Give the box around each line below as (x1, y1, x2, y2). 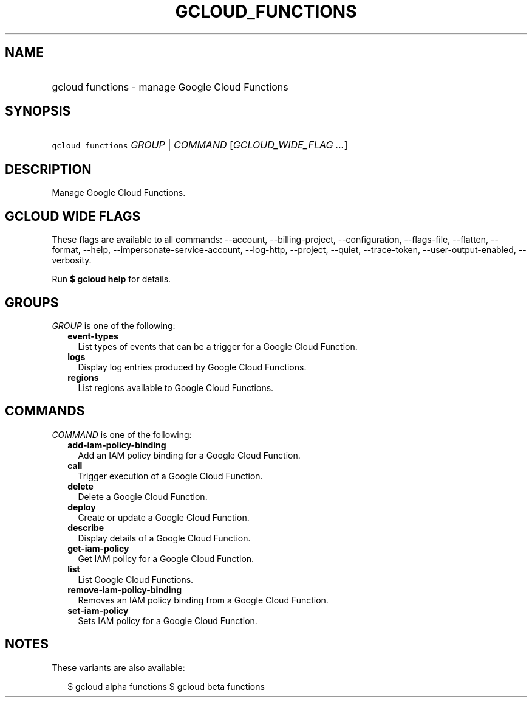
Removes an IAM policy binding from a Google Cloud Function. (78, 594, 329, 605)
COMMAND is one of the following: (52, 429, 192, 440)
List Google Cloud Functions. (78, 574, 194, 585)
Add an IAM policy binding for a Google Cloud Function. (78, 450, 301, 460)
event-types (67, 330, 118, 341)
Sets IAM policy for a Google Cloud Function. (78, 615, 257, 626)
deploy (67, 501, 96, 512)
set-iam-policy (67, 605, 129, 616)
